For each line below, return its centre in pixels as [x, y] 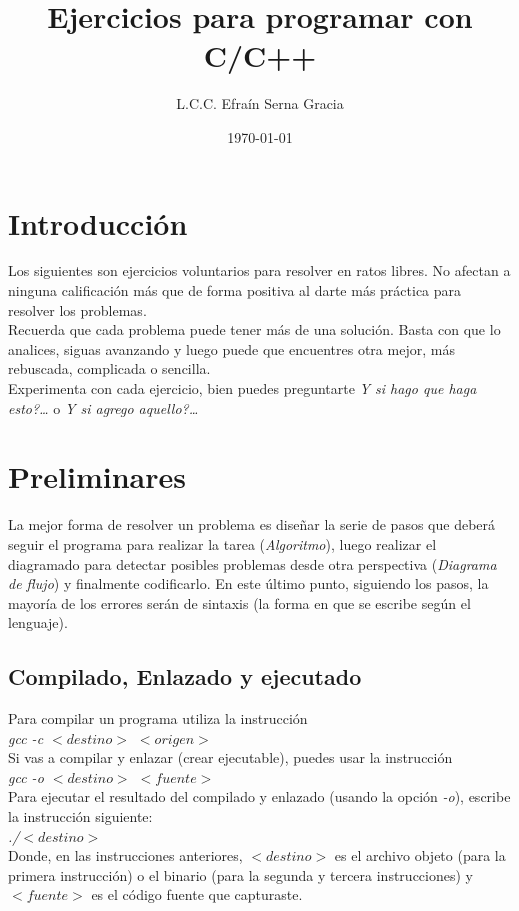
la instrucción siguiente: [80, 816]
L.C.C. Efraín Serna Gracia [260, 103]
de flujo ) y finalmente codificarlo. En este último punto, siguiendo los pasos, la [248, 583]
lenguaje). [38, 622]
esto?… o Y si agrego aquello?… [103, 407]
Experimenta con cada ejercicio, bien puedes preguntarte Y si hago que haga [242, 388]
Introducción [98, 222]
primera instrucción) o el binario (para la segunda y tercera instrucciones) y [240, 874]
